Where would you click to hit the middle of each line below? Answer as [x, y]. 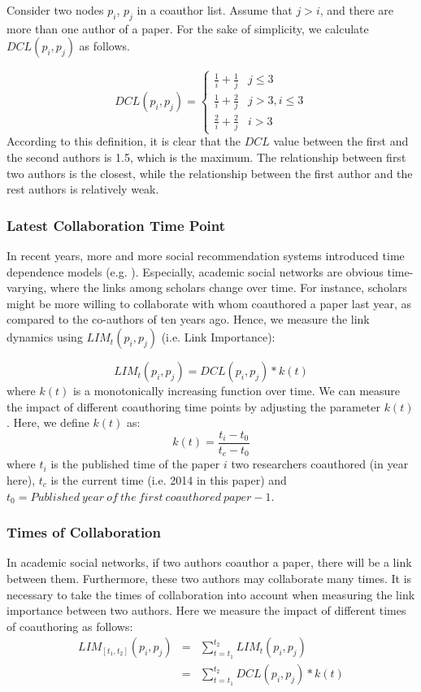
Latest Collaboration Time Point [116, 225]
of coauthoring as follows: [70, 626]
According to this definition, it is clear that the [124, 141]
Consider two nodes [55, 10]
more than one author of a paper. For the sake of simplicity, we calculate [188, 28]
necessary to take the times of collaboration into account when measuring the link [211, 594]
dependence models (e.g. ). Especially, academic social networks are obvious [195, 271]
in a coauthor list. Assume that [215, 10]
